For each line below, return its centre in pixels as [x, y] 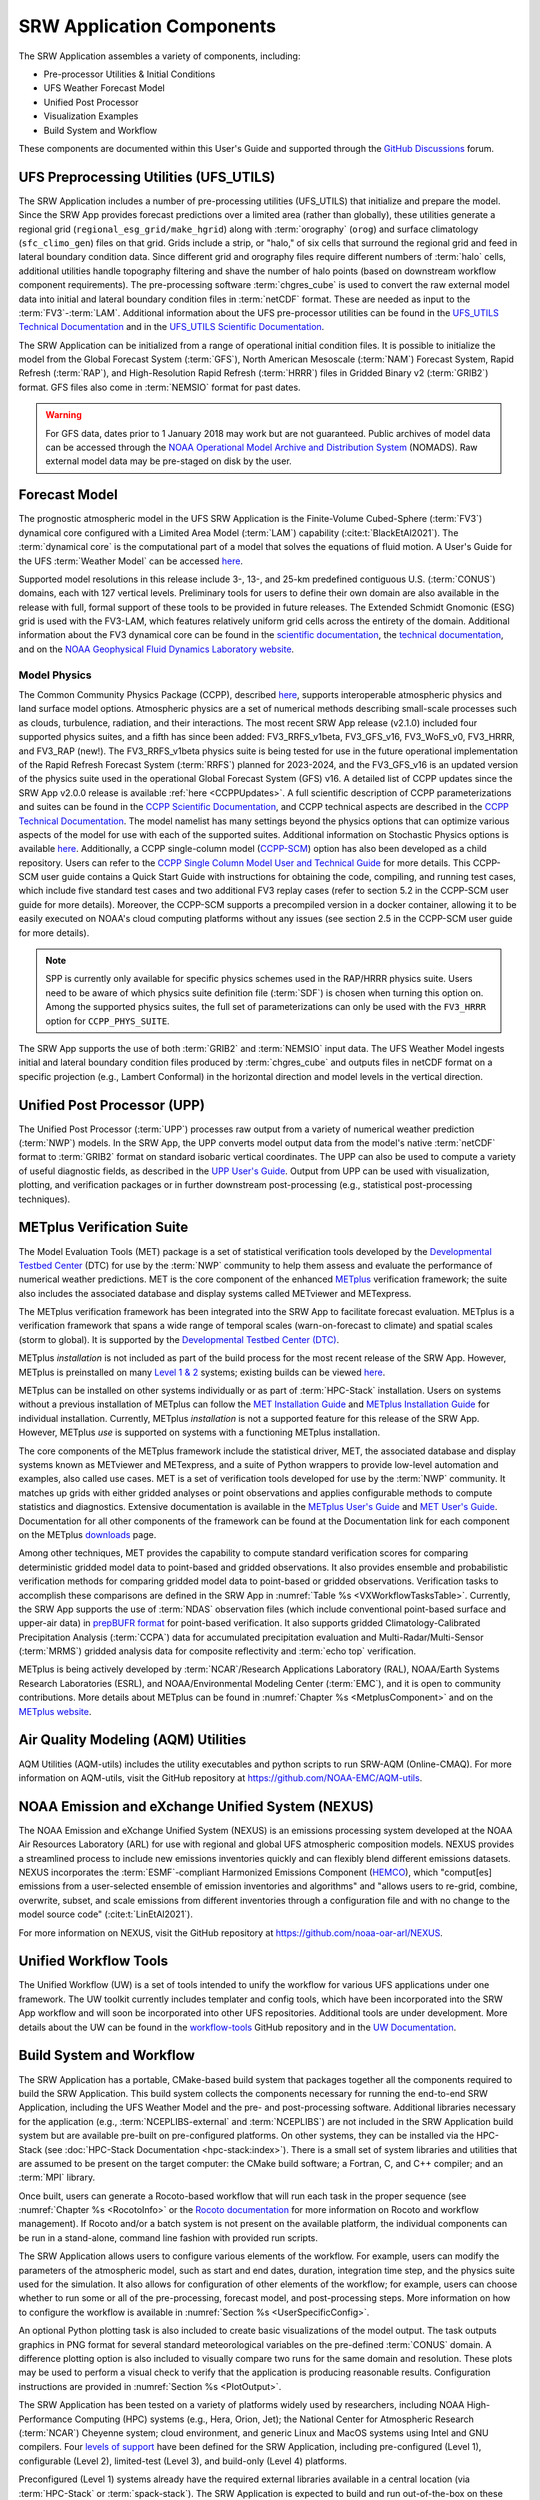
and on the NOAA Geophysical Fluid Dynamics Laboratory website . [156, 649]
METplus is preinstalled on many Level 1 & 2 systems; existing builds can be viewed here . [202, 1372]
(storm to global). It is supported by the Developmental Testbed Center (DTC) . [179, 1339]
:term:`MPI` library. [57, 2177]
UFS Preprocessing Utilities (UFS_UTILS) [147, 176]
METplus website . [55, 1711]
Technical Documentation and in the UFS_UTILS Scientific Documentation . [171, 327]
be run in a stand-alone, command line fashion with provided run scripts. [168, 2237]
